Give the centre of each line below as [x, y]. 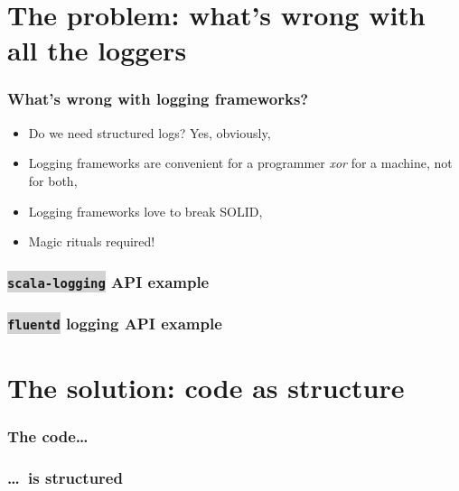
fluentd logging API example [115, 324]
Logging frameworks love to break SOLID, [145, 211]
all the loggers [97, 50]
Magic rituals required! [92, 241]
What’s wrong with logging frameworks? [158, 99]
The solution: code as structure [206, 387]
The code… [48, 435]
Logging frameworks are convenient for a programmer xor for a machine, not [240, 163]
